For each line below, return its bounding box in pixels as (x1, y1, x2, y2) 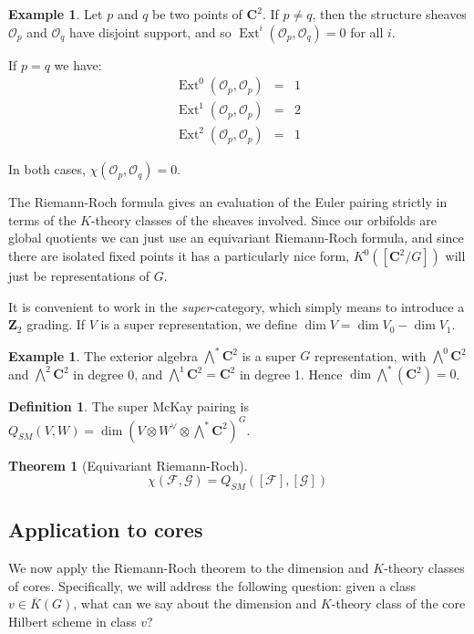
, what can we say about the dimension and (73, 594, 317, 613)
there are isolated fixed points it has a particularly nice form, (8, 246, 350, 265)
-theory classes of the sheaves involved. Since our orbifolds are (90, 210, 437, 229)
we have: (54, 55, 102, 74)
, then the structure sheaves (312, 5, 467, 23)
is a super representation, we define (100, 315, 297, 334)
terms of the (8, 210, 77, 229)
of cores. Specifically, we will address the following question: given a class (8, 576, 416, 595)
